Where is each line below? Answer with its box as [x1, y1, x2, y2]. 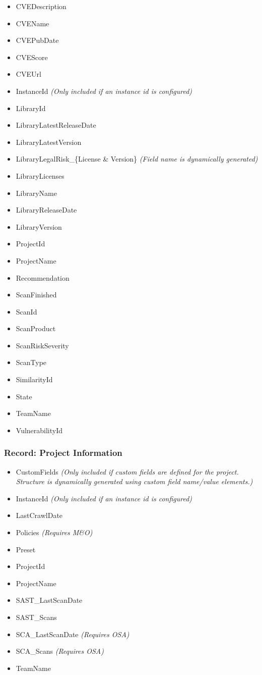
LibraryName [16, 187, 57, 198]
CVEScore [16, 51, 48, 62]
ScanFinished [16, 289, 57, 300]
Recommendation [16, 272, 70, 283]
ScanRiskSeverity [16, 340, 69, 350]
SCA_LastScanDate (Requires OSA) [16, 629, 129, 639]
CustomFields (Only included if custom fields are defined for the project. [16, 466, 239, 477]
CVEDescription [16, 1, 67, 11]
